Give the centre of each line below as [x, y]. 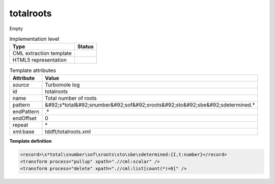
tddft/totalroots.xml [68, 132]
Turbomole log [62, 85]
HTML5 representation [40, 60]
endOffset [24, 118]
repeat [20, 125]
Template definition [31, 141]
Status [85, 47]
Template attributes [33, 70]
